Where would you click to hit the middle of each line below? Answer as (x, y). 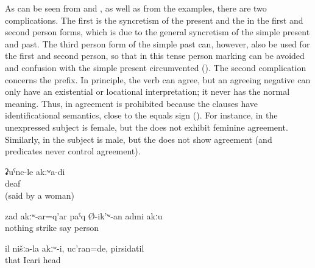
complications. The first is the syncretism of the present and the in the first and (154, 20)
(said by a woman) (40, 195)
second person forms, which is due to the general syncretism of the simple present (157, 32)
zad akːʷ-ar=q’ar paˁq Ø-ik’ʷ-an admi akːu (84, 215)
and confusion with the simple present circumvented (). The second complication (156, 67)
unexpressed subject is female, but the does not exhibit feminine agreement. (147, 127)
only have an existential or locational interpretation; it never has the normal (147, 91)
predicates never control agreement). (73, 151)
